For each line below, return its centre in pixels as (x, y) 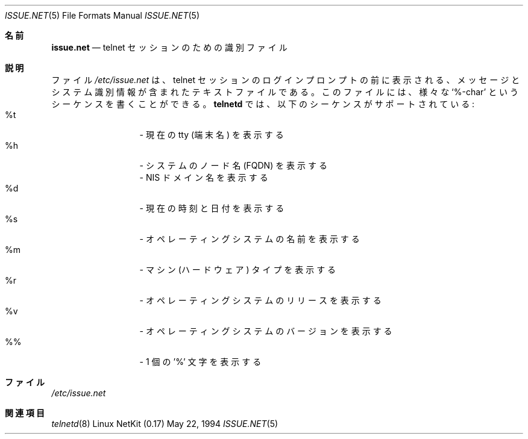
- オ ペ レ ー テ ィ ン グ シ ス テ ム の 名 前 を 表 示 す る (250, 239)
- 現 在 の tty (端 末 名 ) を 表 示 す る (212, 135)
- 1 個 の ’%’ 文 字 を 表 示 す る (200, 362)
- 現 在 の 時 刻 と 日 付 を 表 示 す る (212, 208)
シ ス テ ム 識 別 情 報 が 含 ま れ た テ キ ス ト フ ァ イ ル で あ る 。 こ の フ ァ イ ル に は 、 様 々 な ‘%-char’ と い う (285, 92)
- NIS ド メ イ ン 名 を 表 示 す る (204, 177)
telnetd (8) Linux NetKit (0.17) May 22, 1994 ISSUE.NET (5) (165, 424)
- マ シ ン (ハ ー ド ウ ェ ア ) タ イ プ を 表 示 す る (238, 269)
